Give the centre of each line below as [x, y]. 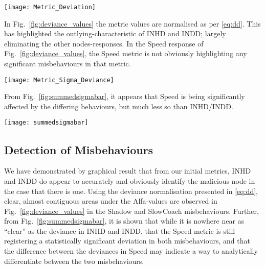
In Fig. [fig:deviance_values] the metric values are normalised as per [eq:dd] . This [132, 23]
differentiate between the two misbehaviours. [74, 261]
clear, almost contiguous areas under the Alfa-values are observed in [111, 201]
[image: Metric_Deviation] [50, 7]
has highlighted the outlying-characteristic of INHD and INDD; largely [115, 33]
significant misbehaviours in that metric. [68, 64]
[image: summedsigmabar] [46, 123]
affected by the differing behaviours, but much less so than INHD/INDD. [119, 106]
